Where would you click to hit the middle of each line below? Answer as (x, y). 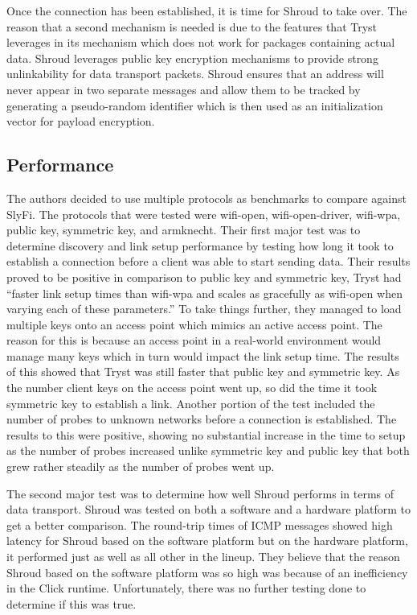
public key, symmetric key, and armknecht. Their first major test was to (184, 230)
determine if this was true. (72, 603)
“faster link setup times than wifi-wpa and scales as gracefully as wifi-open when (204, 293)
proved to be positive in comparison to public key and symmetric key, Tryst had (204, 277)
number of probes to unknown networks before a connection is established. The (202, 419)
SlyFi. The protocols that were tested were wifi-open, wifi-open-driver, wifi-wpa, (204, 214)
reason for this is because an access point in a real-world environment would (194, 340)
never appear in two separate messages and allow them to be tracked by (184, 89)
